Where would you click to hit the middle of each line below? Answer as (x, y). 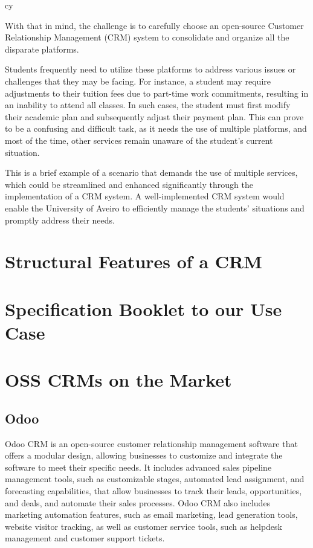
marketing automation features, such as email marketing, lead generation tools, (151, 514)
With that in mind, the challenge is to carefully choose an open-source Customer (154, 25)
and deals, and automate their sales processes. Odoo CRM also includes (138, 502)
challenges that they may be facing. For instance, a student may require (138, 81)
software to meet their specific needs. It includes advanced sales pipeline (138, 467)
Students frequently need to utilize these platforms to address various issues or (150, 69)
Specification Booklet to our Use (144, 308)
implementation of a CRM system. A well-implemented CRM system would (145, 196)
